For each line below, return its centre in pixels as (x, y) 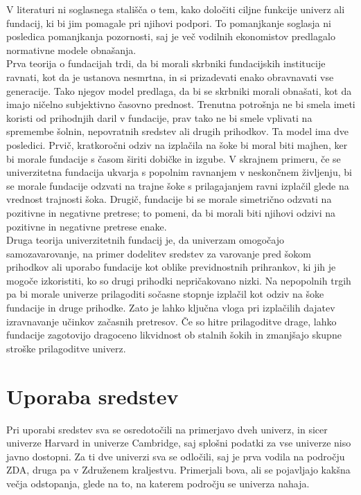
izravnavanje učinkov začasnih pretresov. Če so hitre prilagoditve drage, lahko (171, 321)
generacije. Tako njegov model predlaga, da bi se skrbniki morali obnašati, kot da (179, 90)
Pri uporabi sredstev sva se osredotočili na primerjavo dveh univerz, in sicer (167, 429)
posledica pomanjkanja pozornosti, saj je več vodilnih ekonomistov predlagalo (171, 36)
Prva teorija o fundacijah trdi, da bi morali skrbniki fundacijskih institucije (166, 63)
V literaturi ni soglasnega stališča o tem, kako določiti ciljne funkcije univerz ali (176, 9)
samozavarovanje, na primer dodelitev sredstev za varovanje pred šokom (159, 253)
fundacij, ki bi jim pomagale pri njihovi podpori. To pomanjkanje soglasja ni (169, 22)
